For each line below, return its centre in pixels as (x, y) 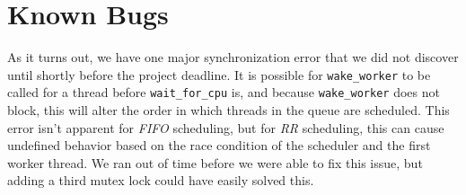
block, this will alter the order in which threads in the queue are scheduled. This (229, 110)
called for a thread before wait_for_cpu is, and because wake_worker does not (224, 92)
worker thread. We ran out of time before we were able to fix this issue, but (215, 162)
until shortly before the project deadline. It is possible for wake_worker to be (219, 74)
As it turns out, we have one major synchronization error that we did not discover (233, 57)
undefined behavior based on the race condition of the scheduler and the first (219, 145)
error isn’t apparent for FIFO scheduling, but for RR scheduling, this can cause (226, 127)
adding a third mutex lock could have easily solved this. (161, 180)
